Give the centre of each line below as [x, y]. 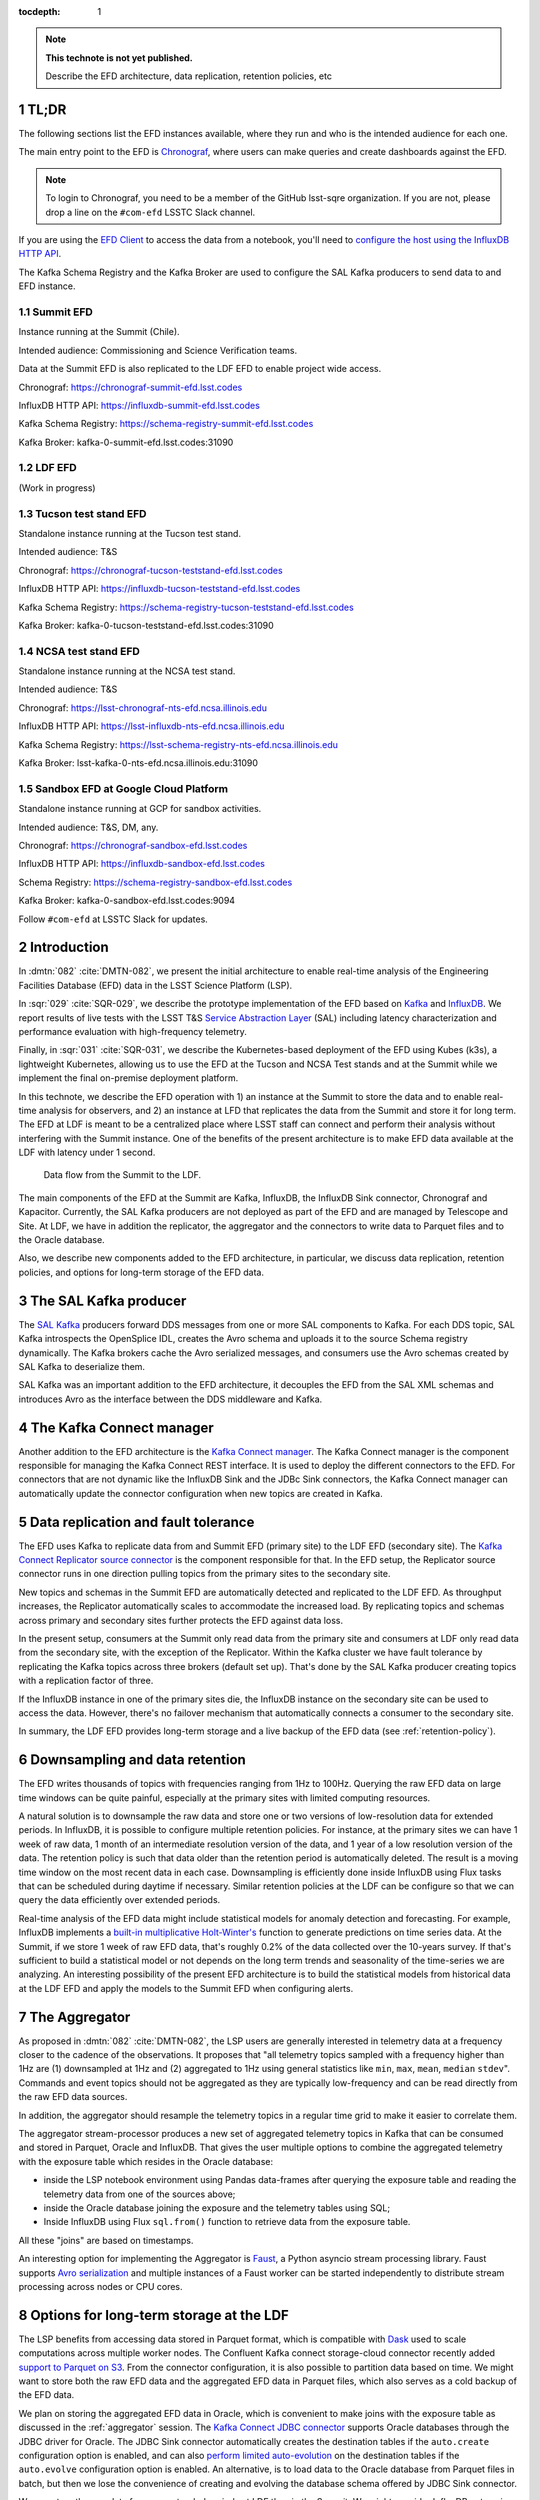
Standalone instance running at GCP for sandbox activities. [140, 809]
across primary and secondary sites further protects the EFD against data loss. [181, 1620]
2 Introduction [63, 947]
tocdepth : [39, 11]
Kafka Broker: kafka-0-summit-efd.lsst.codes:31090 [126, 442]
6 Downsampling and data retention [132, 1760]
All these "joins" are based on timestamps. [106, 2240]
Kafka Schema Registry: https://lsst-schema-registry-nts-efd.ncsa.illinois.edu [178, 744]
